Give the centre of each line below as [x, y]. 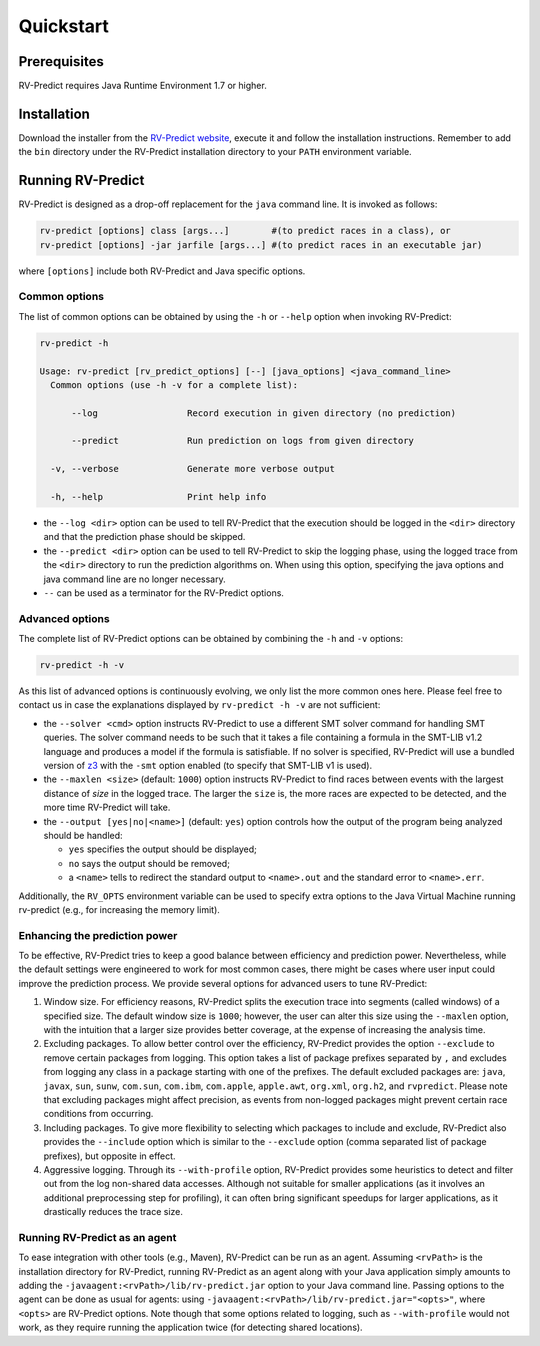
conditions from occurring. [98, 1114]
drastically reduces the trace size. [113, 1212]
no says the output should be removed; [149, 863]
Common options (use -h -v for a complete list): [174, 384]
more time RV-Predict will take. [107, 807]
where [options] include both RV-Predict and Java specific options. [162, 271]
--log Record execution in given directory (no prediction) [264, 413]
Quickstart [64, 26]
